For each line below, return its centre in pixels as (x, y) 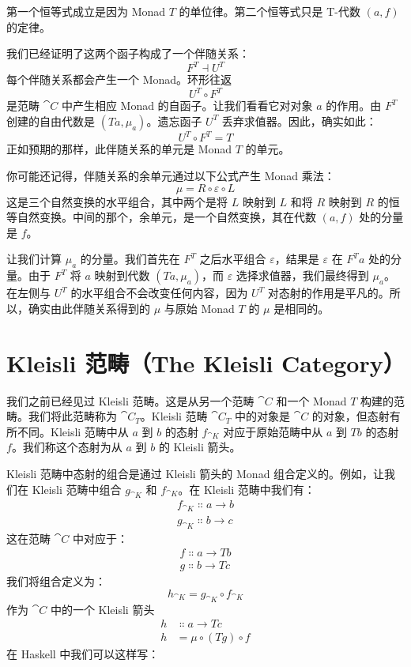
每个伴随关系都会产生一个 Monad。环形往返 (119, 79)
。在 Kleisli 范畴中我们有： (247, 489)
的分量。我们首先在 (130, 259)
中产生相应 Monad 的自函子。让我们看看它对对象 (187, 106)
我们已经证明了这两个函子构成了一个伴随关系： (128, 53)
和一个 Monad (311, 400)
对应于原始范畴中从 (273, 431)
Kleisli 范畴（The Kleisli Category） (206, 362)
